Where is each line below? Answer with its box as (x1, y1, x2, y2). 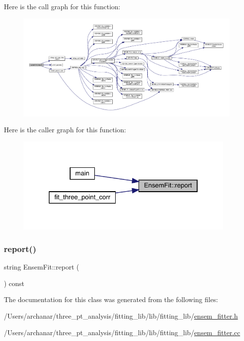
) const (4, 278, 25, 288)
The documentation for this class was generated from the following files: (4, 294, 218, 305)
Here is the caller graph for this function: (4, 125, 126, 135)
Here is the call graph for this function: (4, 1, 121, 11)
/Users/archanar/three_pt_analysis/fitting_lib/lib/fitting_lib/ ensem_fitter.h (4, 311, 238, 321)
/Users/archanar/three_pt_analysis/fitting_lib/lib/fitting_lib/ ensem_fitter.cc (4, 327, 240, 337)
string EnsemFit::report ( (4, 262, 79, 272)
